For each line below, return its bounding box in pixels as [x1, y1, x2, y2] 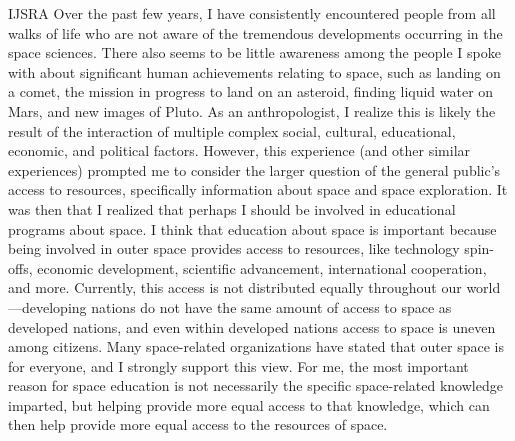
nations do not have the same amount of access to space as [91, 296, 452, 317]
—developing [8, 296, 87, 317]
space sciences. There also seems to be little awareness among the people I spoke [8, 42, 501, 63]
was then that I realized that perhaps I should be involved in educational [8, 198, 456, 219]
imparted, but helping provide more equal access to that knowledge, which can [8, 394, 490, 415]
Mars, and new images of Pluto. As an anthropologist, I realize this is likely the [8, 100, 496, 121]
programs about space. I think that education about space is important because [8, 218, 497, 239]
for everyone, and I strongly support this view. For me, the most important [8, 355, 469, 376]
